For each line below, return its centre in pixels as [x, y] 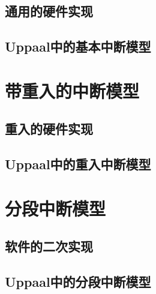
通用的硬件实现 [49, 11]
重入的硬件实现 [49, 129]
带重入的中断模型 [72, 90]
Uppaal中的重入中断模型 [78, 164]
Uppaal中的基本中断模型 [78, 46]
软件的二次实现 [49, 246]
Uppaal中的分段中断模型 [78, 282]
